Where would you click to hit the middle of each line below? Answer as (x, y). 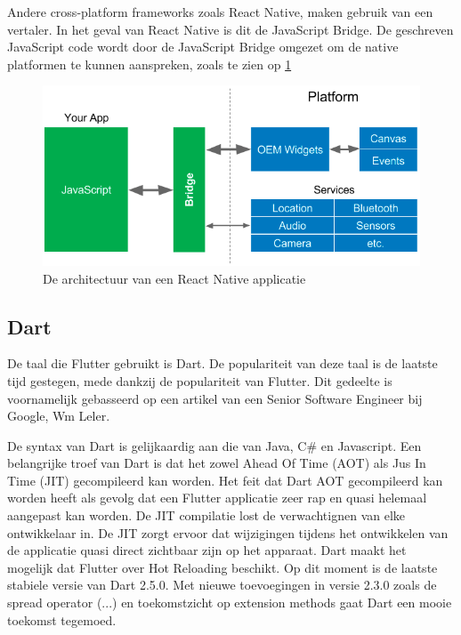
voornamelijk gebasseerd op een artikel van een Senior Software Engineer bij (215, 398)
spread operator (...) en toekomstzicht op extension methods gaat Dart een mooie (230, 603)
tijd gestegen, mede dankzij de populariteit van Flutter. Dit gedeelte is (200, 380)
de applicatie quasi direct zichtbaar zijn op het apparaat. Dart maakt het (207, 550)
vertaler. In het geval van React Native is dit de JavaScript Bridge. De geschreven (230, 29)
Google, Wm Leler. (59, 416)
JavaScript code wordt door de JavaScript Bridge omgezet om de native (203, 47)
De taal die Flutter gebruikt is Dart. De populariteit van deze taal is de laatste (222, 363)
